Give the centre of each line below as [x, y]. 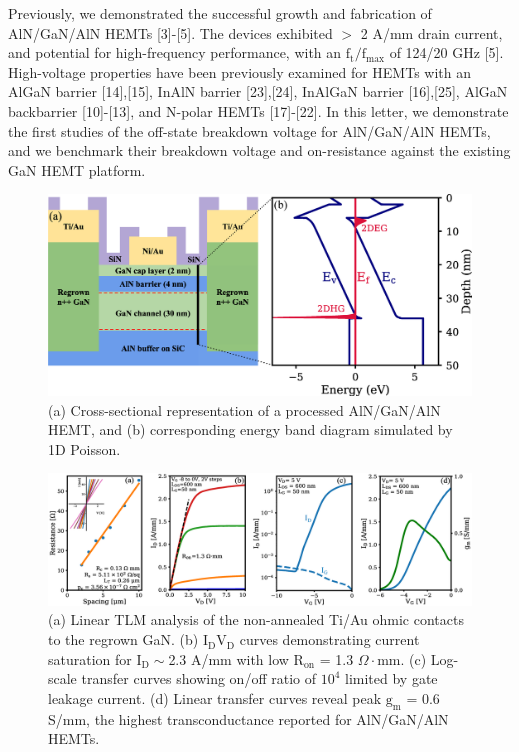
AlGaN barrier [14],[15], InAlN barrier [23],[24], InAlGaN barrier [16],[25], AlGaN [258, 91]
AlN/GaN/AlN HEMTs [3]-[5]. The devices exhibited [170, 32]
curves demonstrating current [329, 639]
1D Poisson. [84, 448]
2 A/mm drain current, [431, 32]
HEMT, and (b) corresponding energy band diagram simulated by [250, 429]
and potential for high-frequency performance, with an [175, 52]
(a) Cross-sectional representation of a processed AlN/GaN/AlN [244, 409]
